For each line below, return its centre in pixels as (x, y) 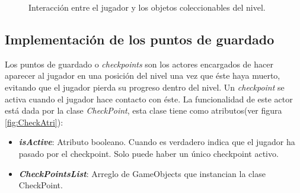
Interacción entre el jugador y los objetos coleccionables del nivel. (147, 7)
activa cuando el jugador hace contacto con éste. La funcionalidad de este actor (149, 99)
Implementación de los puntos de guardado (140, 39)
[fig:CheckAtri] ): (34, 122)
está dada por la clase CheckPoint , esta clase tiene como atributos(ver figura (143, 110)
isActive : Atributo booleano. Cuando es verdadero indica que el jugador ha (157, 142)
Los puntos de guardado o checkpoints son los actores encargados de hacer (139, 64)
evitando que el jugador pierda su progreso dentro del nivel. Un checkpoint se (145, 87)
